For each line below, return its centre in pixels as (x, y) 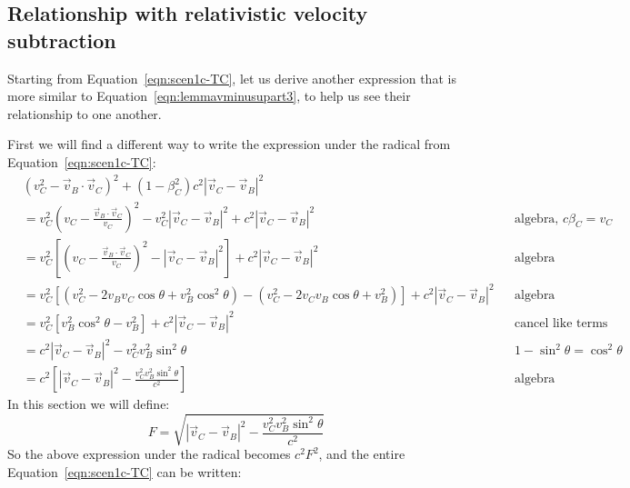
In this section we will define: (89, 404)
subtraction (62, 40)
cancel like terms (561, 323)
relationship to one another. (85, 113)
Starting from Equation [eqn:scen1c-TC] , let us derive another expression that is (232, 78)
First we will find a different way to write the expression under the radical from (229, 144)
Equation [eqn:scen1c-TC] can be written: (125, 472)
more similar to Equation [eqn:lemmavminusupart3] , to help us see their (209, 96)
